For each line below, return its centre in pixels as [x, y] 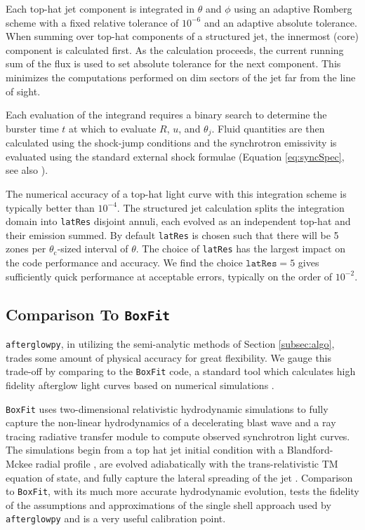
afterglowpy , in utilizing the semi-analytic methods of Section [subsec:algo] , [170, 344]
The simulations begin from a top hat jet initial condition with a [145, 450]
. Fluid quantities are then [268, 128]
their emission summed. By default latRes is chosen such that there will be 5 [172, 235]
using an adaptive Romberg [293, 8]
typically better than [50, 207]
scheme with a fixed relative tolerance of [92, 22]
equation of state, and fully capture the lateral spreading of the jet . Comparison [179, 477]
